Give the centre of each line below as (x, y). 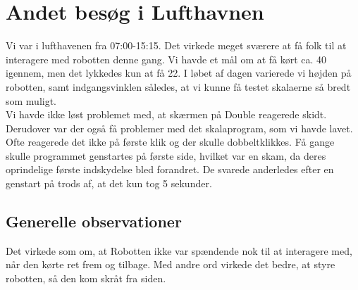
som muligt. (31, 100)
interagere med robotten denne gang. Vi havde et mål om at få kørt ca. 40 (166, 59)
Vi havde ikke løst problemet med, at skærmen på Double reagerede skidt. (166, 114)
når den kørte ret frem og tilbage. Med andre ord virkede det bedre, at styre (171, 264)
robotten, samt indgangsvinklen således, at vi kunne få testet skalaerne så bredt (178, 86)
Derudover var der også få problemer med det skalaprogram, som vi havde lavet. (179, 128)
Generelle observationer (94, 221)
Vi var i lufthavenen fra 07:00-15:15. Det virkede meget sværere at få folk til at (176, 45)
